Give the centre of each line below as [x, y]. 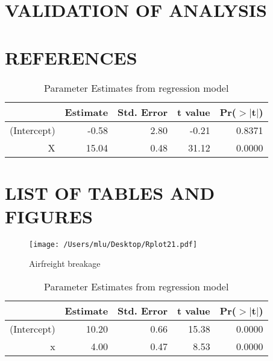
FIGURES [49, 216]
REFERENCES [71, 57]
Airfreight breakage [65, 264]
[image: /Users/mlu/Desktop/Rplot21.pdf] [113, 244]
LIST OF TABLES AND [110, 192]
